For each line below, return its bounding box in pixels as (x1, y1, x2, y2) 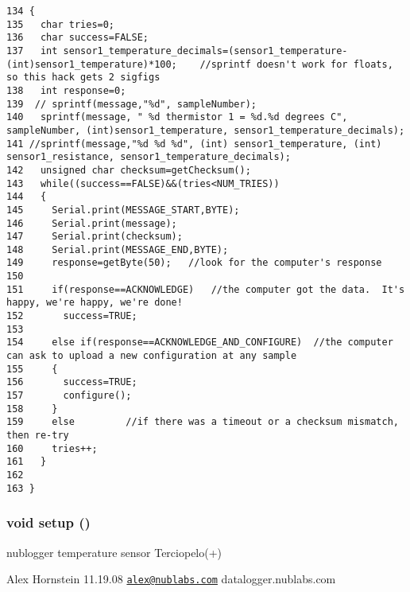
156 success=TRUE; (6, 376, 137, 388)
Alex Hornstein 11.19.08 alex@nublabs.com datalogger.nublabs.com (6, 571, 336, 587)
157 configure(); (6, 390, 132, 402)
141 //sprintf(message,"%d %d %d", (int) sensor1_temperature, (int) (6, 138, 382, 150)
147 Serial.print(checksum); (6, 231, 183, 243)
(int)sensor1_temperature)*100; (6, 58, 177, 70)
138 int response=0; (6, 84, 126, 96)
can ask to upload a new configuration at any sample (6, 350, 297, 362)
